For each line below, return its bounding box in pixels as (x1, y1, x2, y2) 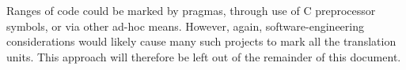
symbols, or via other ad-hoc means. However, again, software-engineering (6, 17, 364, 34)
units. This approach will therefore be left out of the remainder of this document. (6, 48, 401, 64)
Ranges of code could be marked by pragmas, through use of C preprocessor (6, 2, 376, 18)
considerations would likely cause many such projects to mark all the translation (6, 33, 397, 50)
